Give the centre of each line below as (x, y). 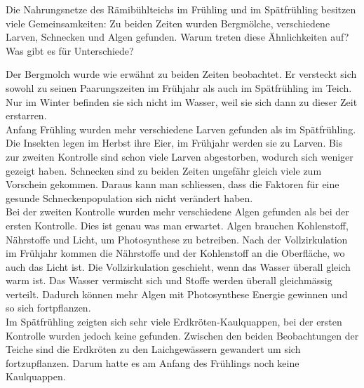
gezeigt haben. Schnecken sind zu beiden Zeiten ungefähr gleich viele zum (164, 170)
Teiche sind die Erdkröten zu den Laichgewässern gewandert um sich (153, 349)
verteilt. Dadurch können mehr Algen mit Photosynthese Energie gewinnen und (177, 294)
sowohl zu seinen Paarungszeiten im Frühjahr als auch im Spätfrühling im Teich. (179, 87)
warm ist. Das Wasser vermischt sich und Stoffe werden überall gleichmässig (169, 280)
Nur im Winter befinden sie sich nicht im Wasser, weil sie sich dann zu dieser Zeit (182, 101)
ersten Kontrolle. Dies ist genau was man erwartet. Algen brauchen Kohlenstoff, (177, 225)
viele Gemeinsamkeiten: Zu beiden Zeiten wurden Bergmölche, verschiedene (168, 23)
